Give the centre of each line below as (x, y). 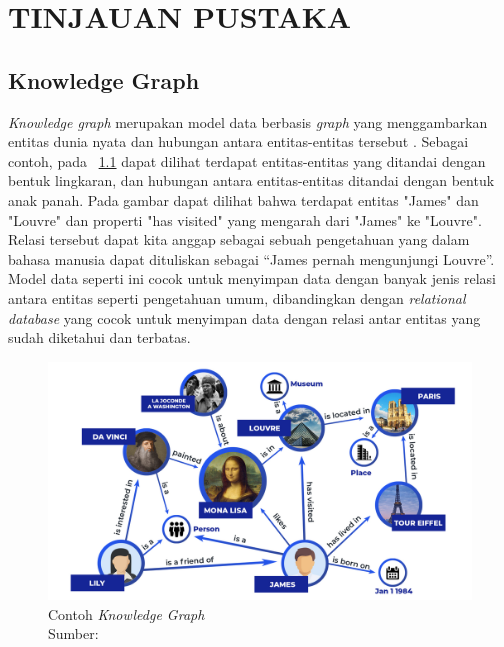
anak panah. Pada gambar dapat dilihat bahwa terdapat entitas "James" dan (243, 199)
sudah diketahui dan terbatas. (99, 337)
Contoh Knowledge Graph (126, 613)
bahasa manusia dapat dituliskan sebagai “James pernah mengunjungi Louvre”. (251, 258)
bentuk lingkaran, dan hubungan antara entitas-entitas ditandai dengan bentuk (251, 180)
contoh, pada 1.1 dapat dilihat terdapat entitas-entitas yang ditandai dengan (247, 160)
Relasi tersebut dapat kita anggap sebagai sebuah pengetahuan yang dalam (239, 239)
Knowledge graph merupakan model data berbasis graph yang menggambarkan (248, 121)
